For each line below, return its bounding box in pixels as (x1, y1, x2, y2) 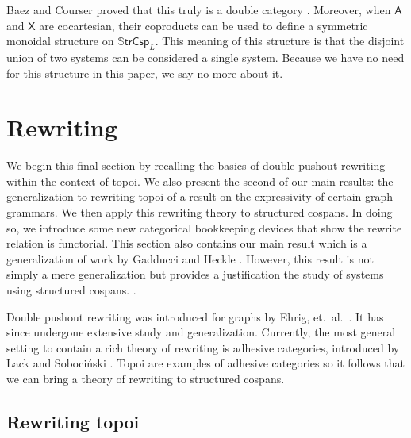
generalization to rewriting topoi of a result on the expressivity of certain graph (6, 188, 394, 205)
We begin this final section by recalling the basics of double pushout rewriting (6, 157, 386, 174)
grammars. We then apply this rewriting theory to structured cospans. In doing (6, 204, 393, 221)
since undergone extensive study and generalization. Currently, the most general (6, 324, 396, 340)
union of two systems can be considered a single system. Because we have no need (6, 48, 405, 65)
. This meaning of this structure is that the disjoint (155, 33, 405, 49)
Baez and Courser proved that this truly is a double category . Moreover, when (6, 2, 391, 17)
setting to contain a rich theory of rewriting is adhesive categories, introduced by (6, 339, 400, 355)
